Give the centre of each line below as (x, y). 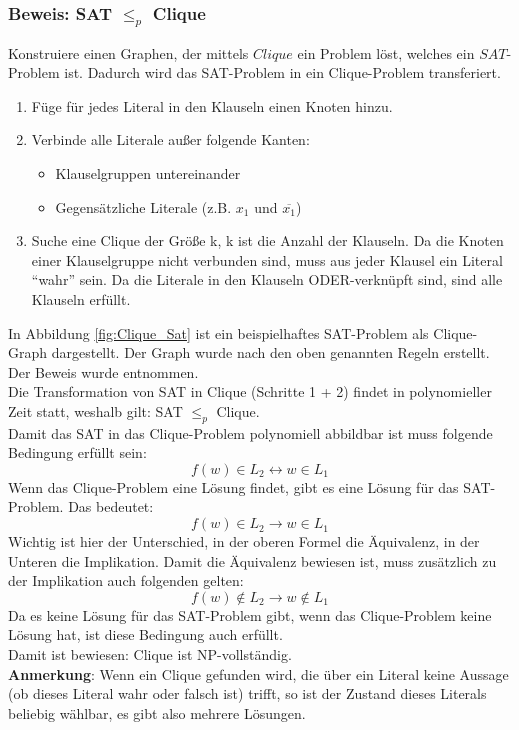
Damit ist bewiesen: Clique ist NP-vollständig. (150, 654)
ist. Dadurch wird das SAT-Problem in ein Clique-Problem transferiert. (282, 72)
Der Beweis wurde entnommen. (103, 371)
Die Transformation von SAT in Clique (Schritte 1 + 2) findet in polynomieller (250, 391)
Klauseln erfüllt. (81, 298)
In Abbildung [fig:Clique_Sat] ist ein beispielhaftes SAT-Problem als (218, 332)
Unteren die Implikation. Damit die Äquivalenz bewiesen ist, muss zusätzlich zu (252, 560)
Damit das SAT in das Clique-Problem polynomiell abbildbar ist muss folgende (250, 432)
